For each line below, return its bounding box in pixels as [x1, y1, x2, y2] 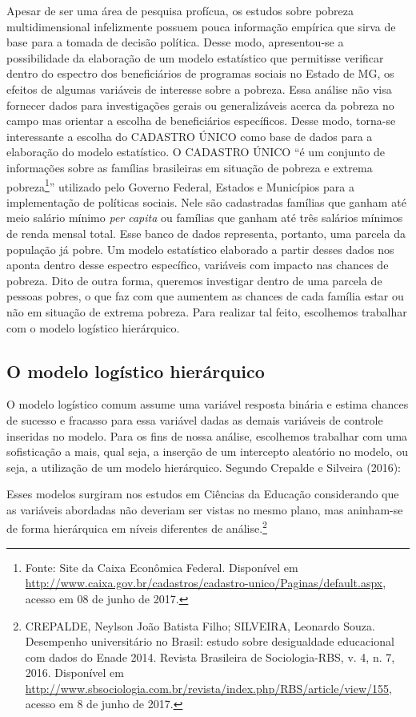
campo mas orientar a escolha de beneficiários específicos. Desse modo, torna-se [6, 112, 396, 129]
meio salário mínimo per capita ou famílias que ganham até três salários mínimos [6, 209, 403, 226]
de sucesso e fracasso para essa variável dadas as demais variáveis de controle [6, 411, 383, 428]
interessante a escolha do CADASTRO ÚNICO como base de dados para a [6, 127, 373, 144]
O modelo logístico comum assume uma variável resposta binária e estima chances [6, 396, 409, 413]
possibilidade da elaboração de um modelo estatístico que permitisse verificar [6, 49, 384, 66]
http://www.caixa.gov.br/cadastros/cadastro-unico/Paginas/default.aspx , [25, 574, 386, 591]
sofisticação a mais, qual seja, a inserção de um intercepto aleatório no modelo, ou [6, 443, 409, 460]
